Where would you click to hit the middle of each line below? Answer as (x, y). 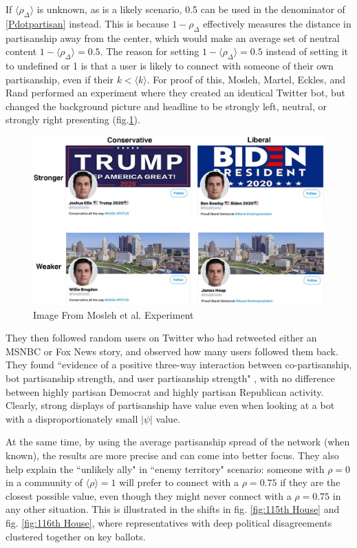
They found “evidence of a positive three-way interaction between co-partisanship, (179, 365)
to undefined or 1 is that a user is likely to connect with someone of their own (170, 65)
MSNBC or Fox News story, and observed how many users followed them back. (172, 351)
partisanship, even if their (60, 79)
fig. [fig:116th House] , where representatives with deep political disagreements (169, 522)
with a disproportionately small (72, 418)
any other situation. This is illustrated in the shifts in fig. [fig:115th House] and (173, 509)
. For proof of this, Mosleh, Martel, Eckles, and (246, 79)
